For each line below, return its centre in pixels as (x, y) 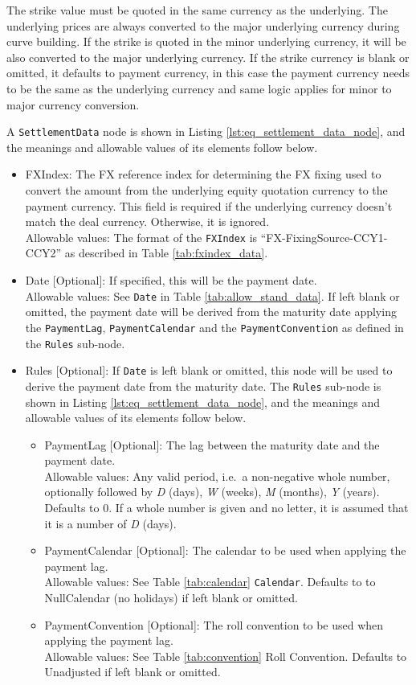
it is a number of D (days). (110, 523)
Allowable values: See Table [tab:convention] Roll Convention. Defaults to (226, 656)
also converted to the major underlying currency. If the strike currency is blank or (208, 57)
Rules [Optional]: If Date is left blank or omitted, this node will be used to (209, 370)
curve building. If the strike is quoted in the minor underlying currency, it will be (206, 41)
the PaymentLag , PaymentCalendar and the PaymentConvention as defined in (214, 327)
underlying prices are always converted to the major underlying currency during (203, 25)
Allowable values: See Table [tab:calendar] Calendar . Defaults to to (210, 582)
